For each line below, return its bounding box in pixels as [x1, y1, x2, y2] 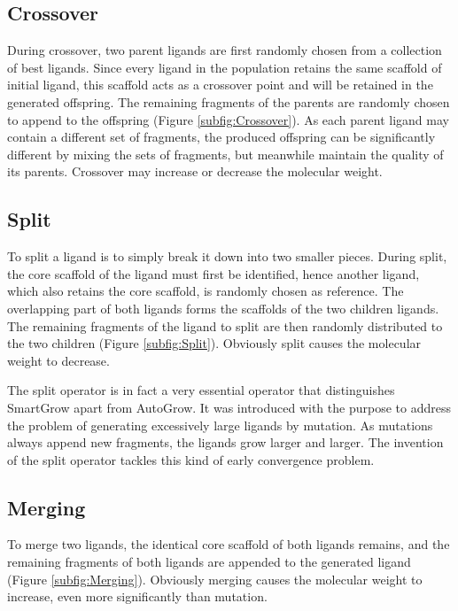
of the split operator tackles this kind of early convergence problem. [7, 450, 375, 468]
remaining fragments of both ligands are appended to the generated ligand [7, 553, 411, 571]
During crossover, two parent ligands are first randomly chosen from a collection [7, 41, 442, 59]
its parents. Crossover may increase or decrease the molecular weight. [7, 162, 383, 181]
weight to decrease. [7, 351, 110, 369]
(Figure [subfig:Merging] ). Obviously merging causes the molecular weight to [7, 569, 423, 588]
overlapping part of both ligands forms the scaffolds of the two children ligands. [7, 298, 439, 317]
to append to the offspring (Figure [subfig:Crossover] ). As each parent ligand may [7, 110, 449, 128]
